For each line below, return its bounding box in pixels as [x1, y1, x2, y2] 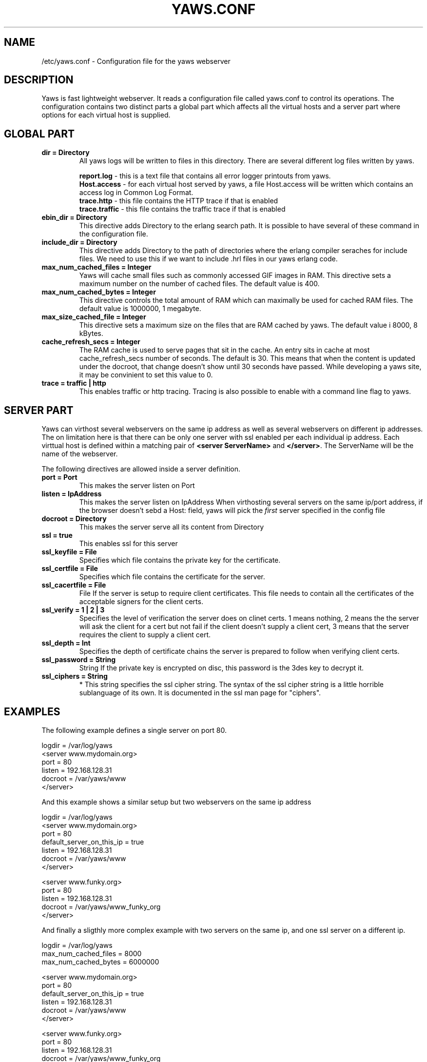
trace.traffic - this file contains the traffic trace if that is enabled [79, 205, 286, 214]
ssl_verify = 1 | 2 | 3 [41, 606, 105, 614]
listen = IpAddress [41, 490, 102, 498]
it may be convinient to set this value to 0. [79, 371, 213, 379]
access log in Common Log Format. [79, 188, 194, 197]
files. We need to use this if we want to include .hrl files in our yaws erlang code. [79, 255, 338, 263]
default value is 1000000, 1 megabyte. [79, 304, 201, 313]
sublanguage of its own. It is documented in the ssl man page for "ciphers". [79, 688, 321, 697]
